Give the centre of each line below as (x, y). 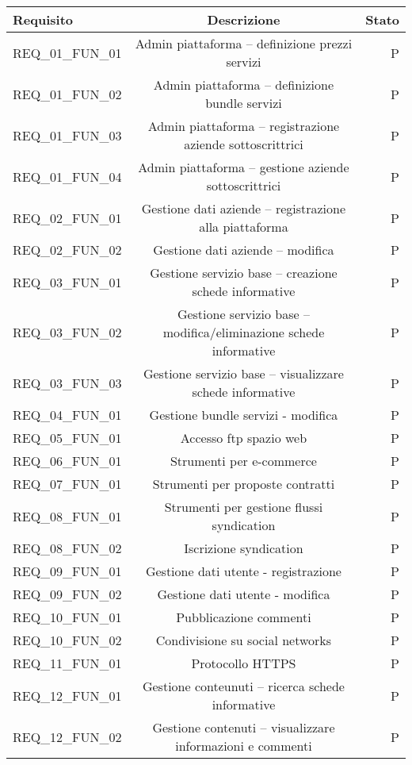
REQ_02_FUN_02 (67, 250)
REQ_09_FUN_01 (67, 571)
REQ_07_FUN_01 (67, 484)
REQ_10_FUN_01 (67, 617)
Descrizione (244, 19)
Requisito (43, 19)
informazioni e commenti (244, 746)
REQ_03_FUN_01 (67, 282)
